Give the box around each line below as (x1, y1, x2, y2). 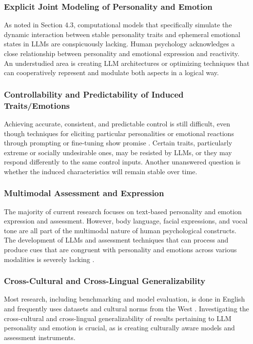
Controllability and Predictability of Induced (4, 88, 184, 100)
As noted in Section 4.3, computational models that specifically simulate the (4, 20, 232, 30)
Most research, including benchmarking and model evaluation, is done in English (4, 294, 245, 304)
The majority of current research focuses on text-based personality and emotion (4, 206, 242, 216)
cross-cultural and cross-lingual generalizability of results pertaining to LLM (4, 313, 232, 323)
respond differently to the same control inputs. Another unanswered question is (4, 157, 241, 167)
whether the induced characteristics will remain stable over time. (4, 166, 197, 176)
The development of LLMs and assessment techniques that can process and (4, 235, 229, 245)
